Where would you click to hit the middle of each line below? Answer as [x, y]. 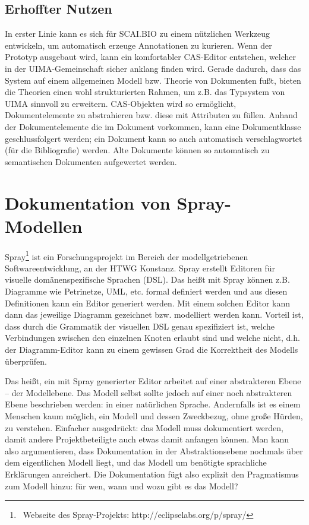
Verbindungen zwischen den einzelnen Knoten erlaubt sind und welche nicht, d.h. [152, 338]
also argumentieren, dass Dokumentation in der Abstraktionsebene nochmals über [154, 450]
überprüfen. [26, 361]
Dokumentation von [88, 202]
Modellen [44, 225]
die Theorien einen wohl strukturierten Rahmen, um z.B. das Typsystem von [145, 92]
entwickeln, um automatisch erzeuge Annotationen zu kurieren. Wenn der [138, 45]
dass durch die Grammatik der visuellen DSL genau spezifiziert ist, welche [140, 326]
